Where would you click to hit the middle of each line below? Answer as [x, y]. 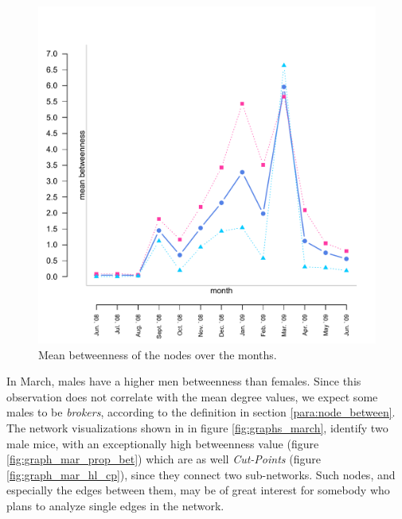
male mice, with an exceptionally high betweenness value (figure [163, 443]
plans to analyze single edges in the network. [115, 505]
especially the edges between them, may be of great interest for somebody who [198, 490]
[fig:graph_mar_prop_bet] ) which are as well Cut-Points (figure [164, 459]
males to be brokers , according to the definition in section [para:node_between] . [201, 412]
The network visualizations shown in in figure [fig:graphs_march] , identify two [197, 427]
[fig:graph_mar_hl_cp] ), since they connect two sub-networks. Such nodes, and [201, 474]
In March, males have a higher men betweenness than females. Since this [184, 381]
